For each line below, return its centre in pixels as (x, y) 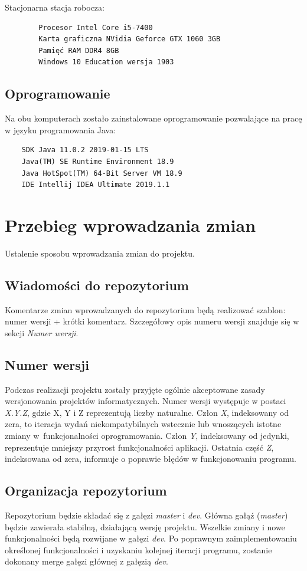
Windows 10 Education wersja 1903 (106, 62)
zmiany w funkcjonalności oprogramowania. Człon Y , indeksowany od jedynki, (147, 436)
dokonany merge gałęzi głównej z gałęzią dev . (86, 561)
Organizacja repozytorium (86, 490)
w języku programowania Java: (61, 129)
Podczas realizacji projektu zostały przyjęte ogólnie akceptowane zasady (135, 389)
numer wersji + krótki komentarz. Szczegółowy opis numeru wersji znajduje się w (152, 321)
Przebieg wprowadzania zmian (130, 224)
